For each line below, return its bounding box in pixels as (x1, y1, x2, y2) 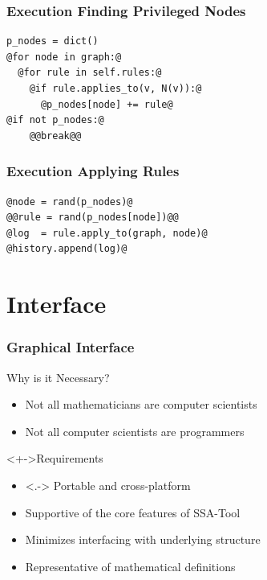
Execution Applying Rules (6, 161, 180, 181)
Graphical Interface (6, 337, 135, 357)
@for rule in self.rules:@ (18, 67, 162, 79)
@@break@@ (29, 130, 82, 142)
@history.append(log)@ (6, 243, 127, 255)
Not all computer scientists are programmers (25, 422, 245, 439)
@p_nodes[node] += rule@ (40, 98, 173, 110)
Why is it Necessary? (6, 368, 110, 385)
